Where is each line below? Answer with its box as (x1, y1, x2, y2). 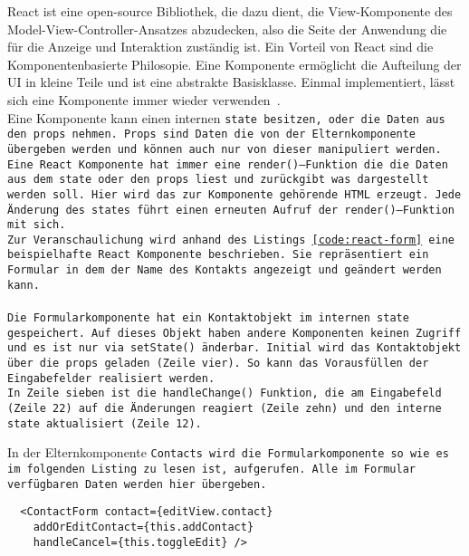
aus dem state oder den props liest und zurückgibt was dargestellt (7, 173, 429, 187)
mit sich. (7, 218, 66, 232)
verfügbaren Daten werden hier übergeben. (7, 477, 267, 491)
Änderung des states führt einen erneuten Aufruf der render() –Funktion (7, 203, 455, 216)
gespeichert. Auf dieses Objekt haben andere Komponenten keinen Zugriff (7, 326, 462, 340)
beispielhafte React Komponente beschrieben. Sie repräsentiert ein (7, 248, 429, 262)
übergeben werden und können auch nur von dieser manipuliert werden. (7, 142, 442, 156)
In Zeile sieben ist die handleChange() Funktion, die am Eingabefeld (7, 387, 442, 400)
